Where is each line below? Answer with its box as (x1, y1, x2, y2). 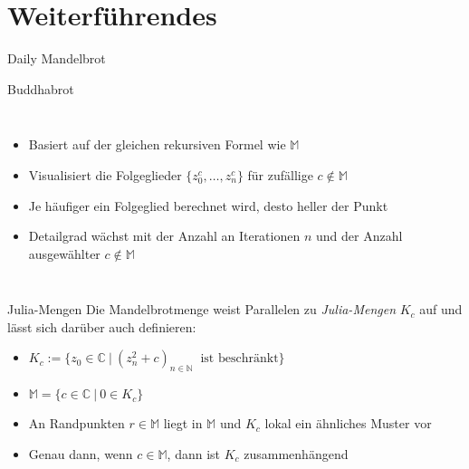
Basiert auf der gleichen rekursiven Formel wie (28, 135, 286, 154)
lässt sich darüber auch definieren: (7, 317, 196, 336)
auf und (419, 300, 463, 319)
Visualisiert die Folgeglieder (28, 165, 182, 184)
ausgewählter (28, 244, 100, 263)
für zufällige (247, 165, 313, 184)
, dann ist (167, 444, 220, 463)
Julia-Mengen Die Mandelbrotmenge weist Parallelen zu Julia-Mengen (7, 300, 396, 319)
